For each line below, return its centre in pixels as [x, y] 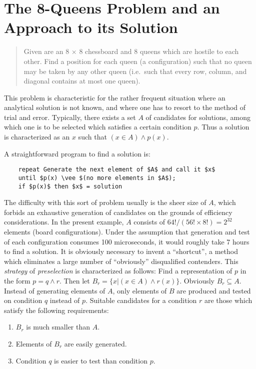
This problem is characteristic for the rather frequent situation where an [115, 97]
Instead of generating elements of [55, 290]
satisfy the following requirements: [56, 310]
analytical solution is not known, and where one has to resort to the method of [125, 107]
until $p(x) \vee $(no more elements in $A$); [97, 178]
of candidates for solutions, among [198, 117]
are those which [228, 300]
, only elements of [140, 290]
